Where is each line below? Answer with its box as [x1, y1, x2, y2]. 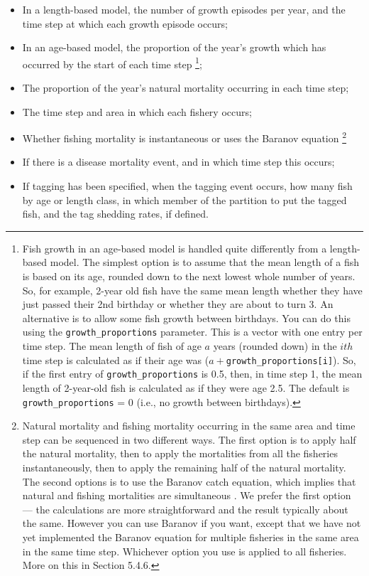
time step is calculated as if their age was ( [22, 352, 209, 367]
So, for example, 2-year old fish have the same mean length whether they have [22, 282, 363, 297]
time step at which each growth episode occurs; [22, 16, 228, 31]
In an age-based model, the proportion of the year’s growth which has [22, 40, 326, 55]
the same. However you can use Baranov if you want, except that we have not [22, 516, 361, 530]
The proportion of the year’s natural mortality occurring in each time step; [22, 80, 349, 95]
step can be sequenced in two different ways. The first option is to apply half [22, 432, 356, 447]
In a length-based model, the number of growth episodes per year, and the [22, 2, 346, 16]
